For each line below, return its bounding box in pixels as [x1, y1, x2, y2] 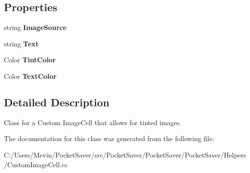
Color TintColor [4, 55, 56, 65]
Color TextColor [4, 71, 57, 81]
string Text [4, 38, 39, 48]
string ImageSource [4, 22, 67, 32]
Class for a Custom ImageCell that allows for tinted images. [4, 117, 182, 127]
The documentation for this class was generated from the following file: [4, 133, 214, 144]
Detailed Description [4, 94, 110, 109]
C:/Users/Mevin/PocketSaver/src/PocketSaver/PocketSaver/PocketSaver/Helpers [4, 149, 247, 159]
